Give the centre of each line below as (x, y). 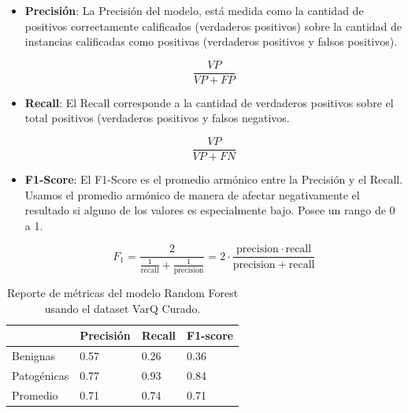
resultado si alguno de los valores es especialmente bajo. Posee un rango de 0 (210, 210)
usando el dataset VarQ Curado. (122, 308)
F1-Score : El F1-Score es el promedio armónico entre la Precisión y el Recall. (214, 179)
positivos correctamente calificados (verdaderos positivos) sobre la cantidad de (213, 26)
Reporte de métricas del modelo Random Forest (122, 293)
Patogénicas (41, 376)
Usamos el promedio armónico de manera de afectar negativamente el (192, 194)
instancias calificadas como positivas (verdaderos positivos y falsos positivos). (211, 41)
